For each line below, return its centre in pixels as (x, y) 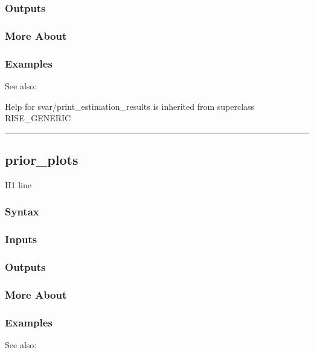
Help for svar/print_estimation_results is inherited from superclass (130, 106)
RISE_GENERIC (38, 118)
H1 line (18, 184)
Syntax (22, 211)
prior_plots (42, 160)
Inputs (21, 239)
